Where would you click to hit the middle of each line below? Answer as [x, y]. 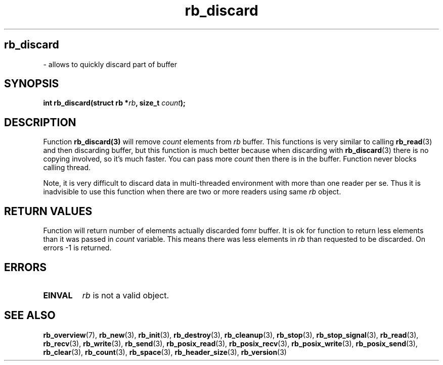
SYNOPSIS [32, 84]
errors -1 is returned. [77, 248]
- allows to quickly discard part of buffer [110, 64]
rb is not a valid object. [125, 295]
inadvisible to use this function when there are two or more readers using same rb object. [192, 192]
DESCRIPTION [40, 122]
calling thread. [67, 168]
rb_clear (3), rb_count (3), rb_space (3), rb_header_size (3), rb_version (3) [165, 352]
